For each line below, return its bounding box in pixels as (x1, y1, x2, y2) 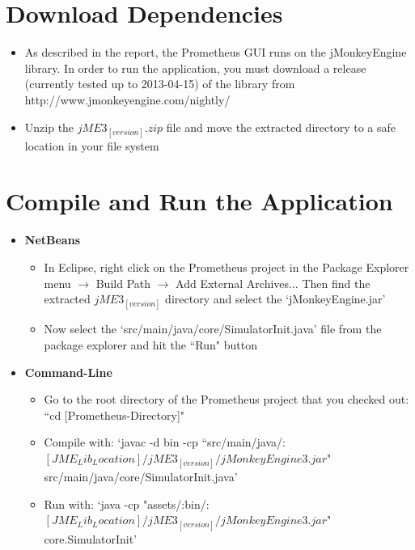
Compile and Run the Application (6, 184, 393, 218)
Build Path (95, 274, 151, 291)
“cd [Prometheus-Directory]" (44, 406, 185, 423)
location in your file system (24, 137, 159, 154)
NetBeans (24, 231, 80, 248)
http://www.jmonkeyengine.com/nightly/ (24, 91, 231, 108)
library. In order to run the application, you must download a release (24, 59, 366, 76)
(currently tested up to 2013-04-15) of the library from (24, 75, 295, 92)
